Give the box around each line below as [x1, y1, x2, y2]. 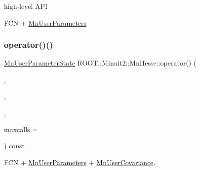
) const [4, 140, 25, 151]
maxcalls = [4, 124, 38, 134]
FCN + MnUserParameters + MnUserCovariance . [4, 157, 156, 167]
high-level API [4, 1, 48, 11]
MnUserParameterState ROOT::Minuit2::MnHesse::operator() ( [4, 58, 197, 68]
